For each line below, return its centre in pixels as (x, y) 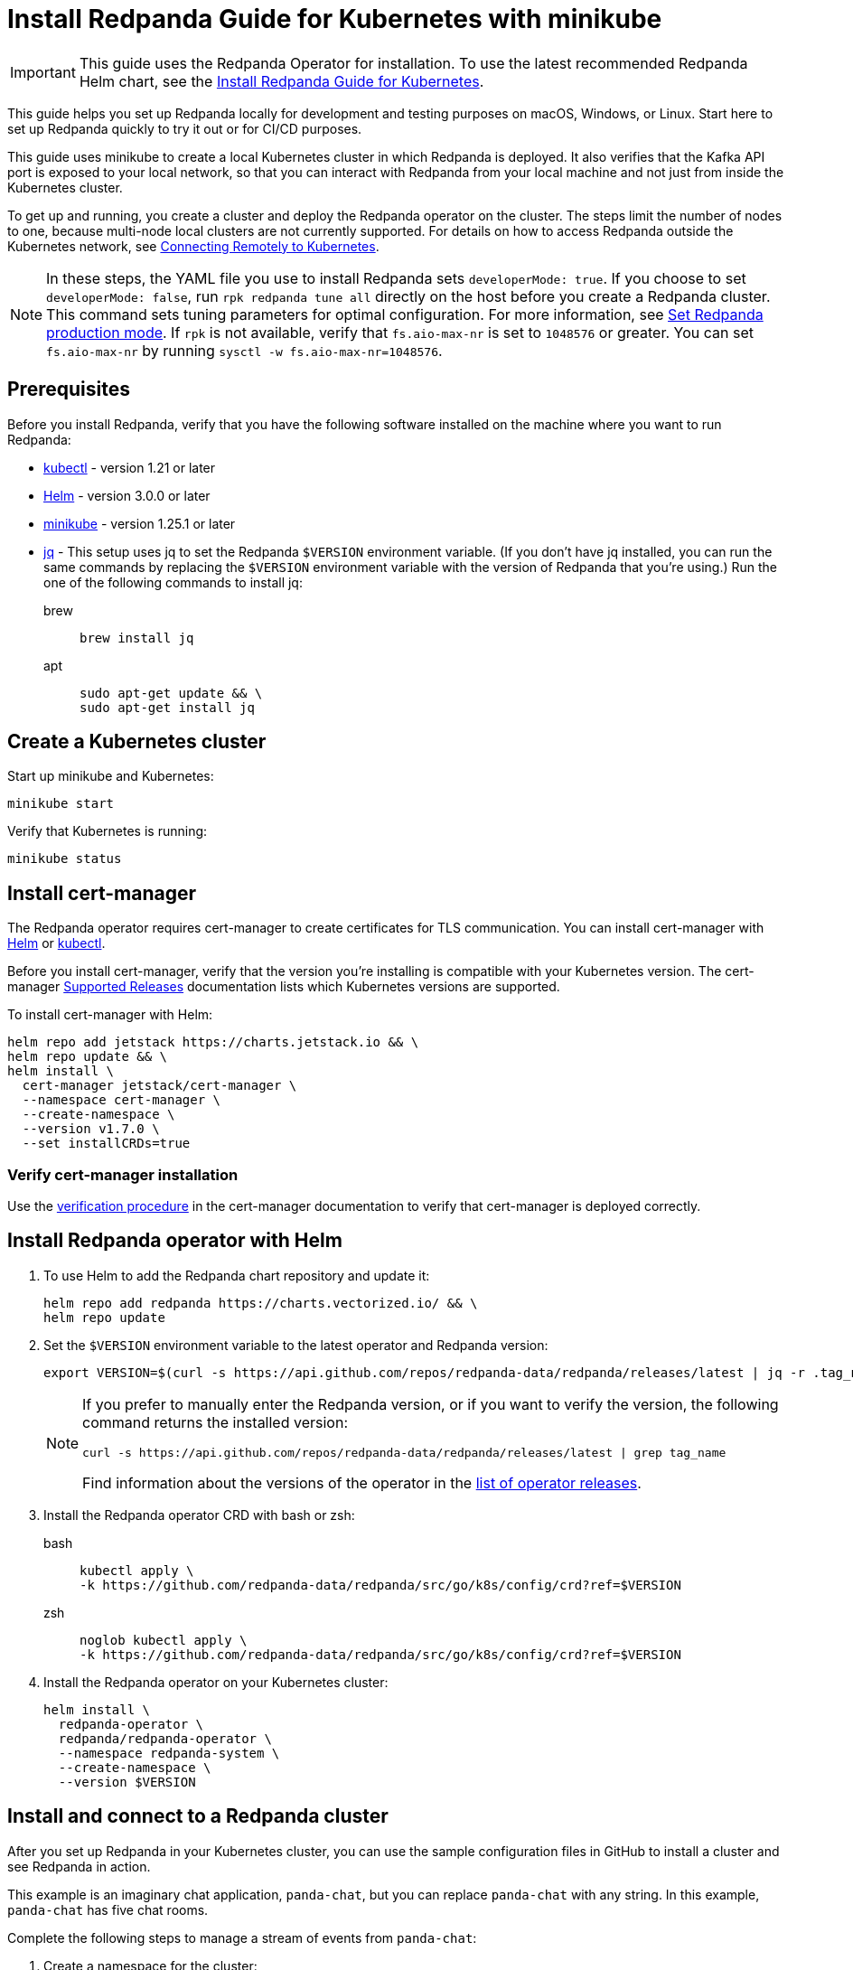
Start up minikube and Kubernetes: (111, 776)
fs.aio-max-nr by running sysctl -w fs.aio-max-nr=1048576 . (244, 350)
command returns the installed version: (215, 1422)
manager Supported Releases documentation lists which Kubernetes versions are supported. (284, 987)
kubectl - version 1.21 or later (130, 467)
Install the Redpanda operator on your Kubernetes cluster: (216, 1682)
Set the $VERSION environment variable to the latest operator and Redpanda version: (296, 1345)
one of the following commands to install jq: (173, 582)
